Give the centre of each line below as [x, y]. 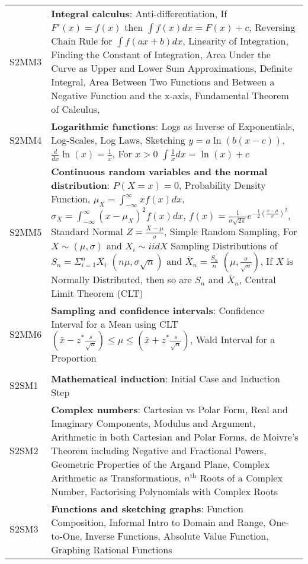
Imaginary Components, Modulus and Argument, [153, 423]
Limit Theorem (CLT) [97, 293]
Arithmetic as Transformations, [116, 477]
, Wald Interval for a [232, 339]
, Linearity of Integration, [235, 41]
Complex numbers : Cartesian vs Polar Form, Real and [169, 409]
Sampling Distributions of [224, 245]
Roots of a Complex [241, 477]
